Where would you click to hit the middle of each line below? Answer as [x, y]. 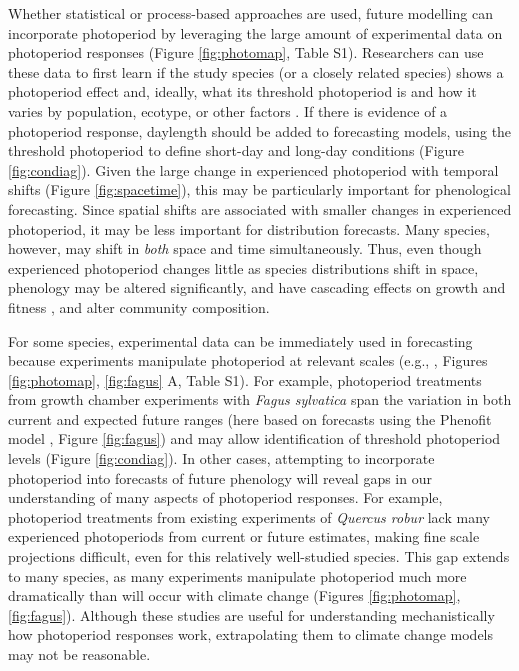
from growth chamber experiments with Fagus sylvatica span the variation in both [260, 399]
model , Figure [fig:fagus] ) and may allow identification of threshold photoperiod [254, 438]
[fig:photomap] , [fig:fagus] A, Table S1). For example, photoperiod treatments [245, 379]
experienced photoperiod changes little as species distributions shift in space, [243, 267]
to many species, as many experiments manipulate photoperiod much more [237, 575]
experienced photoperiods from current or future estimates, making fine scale [244, 536]
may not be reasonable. [79, 654]
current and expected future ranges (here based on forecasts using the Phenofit [250, 418]
